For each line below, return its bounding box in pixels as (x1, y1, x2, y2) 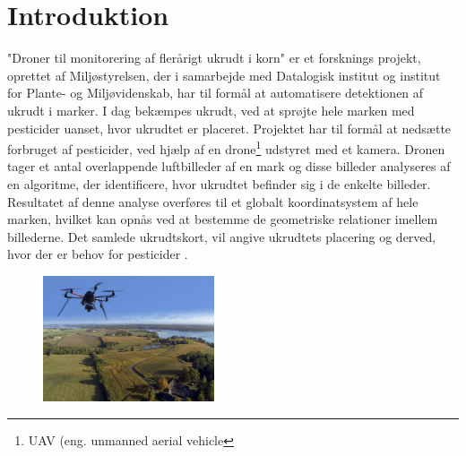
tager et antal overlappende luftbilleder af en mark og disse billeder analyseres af (7, 157, 451, 176)
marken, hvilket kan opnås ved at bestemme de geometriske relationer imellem (7, 210, 438, 228)
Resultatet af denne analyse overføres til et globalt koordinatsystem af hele (7, 192, 419, 211)
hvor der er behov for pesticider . (7, 245, 188, 263)
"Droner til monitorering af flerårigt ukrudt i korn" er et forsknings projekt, (7, 48, 421, 67)
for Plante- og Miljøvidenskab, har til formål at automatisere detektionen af (7, 83, 424, 102)
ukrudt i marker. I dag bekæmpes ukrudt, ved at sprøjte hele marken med (7, 100, 415, 119)
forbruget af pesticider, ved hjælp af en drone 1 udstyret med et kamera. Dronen (7, 137, 445, 158)
